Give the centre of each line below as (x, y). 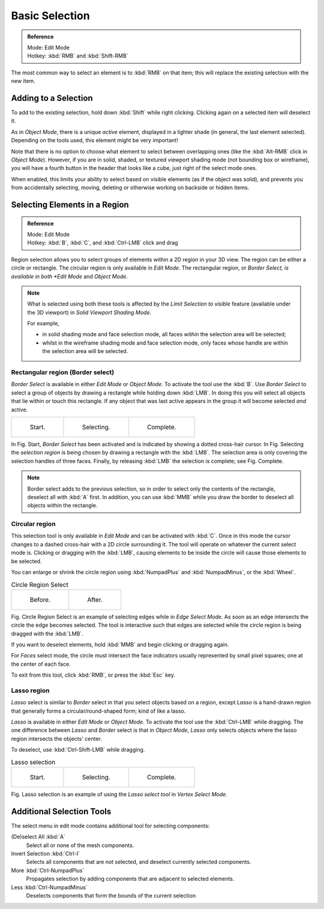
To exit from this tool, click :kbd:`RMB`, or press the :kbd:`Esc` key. (93, 675)
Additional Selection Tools (61, 811)
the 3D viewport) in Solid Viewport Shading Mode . (89, 312)
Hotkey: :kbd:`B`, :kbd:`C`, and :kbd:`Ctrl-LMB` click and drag (103, 243)
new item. (23, 81)
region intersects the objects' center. (56, 738)
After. (95, 599)
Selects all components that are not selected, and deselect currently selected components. (139, 862)
